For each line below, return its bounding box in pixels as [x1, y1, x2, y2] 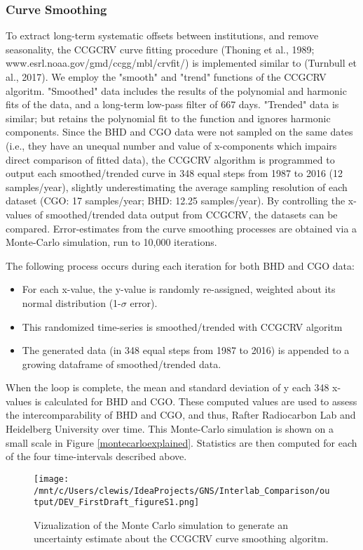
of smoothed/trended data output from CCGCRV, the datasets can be [34, 207, 338, 221]
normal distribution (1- [22, 295, 121, 310]
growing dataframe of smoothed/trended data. [22, 356, 221, 371]
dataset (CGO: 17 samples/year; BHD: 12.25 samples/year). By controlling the [6, 193, 345, 208]
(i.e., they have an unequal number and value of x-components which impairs [6, 138, 337, 152]
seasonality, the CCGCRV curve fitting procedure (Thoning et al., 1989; [6, 41, 315, 56]
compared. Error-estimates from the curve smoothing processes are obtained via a [6, 221, 357, 235]
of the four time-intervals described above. [6, 449, 187, 464]
